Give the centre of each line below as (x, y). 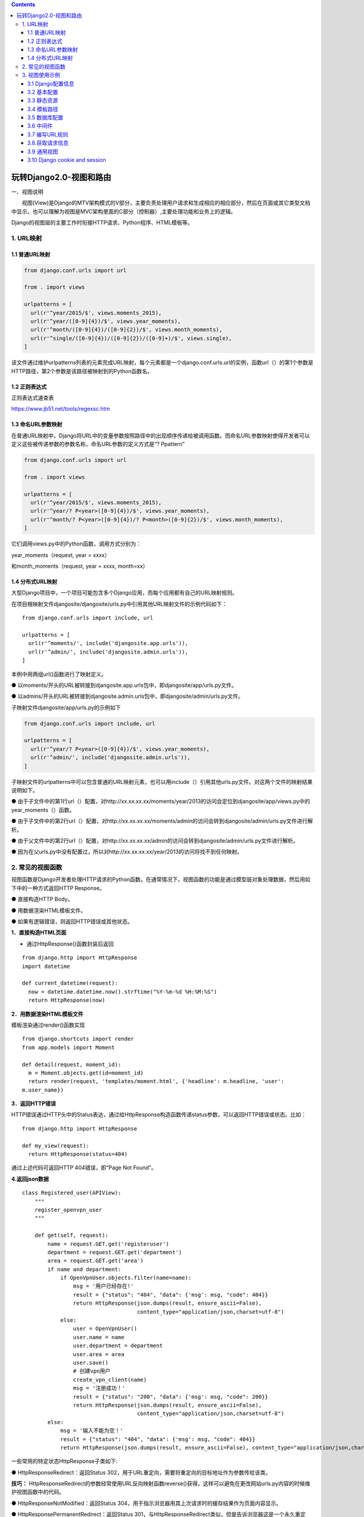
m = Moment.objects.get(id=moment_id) (86, 1073)
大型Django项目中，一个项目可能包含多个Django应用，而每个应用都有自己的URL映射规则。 (124, 593)
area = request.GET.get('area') (96, 1261)
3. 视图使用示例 (41, 75)
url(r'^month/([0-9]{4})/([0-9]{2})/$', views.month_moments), (126, 330)
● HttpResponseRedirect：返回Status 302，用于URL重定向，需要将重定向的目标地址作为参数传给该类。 (141, 1472)
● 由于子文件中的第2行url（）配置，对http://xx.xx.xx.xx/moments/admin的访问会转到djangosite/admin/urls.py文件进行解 (162, 821)
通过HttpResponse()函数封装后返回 (70, 944)
